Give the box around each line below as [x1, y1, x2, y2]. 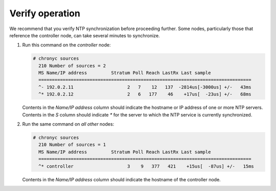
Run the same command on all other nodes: [22, 121, 114, 127]
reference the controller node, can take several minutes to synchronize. [9, 32, 160, 38]
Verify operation [9, 8, 80, 19]
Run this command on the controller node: [22, 42, 111, 48]
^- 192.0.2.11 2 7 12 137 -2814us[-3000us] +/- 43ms [38, 84, 251, 90]
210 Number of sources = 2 [38, 63, 106, 68]
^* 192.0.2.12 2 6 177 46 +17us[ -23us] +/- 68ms [38, 91, 251, 97]
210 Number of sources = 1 [38, 142, 106, 148]
